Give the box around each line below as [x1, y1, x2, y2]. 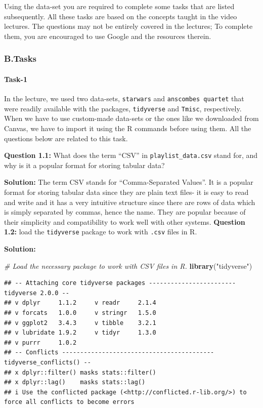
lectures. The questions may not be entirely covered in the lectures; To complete [4, 21, 253, 31]
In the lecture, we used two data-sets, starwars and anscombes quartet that [4, 93, 244, 104]
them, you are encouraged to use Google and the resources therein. [4, 30, 211, 41]
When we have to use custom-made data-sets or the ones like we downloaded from [4, 113, 259, 124]
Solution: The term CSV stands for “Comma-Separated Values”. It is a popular [4, 177, 253, 187]
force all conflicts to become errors [4, 398, 135, 406]
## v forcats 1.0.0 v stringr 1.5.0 [4, 309, 156, 316]
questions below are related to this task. [4, 133, 128, 143]
